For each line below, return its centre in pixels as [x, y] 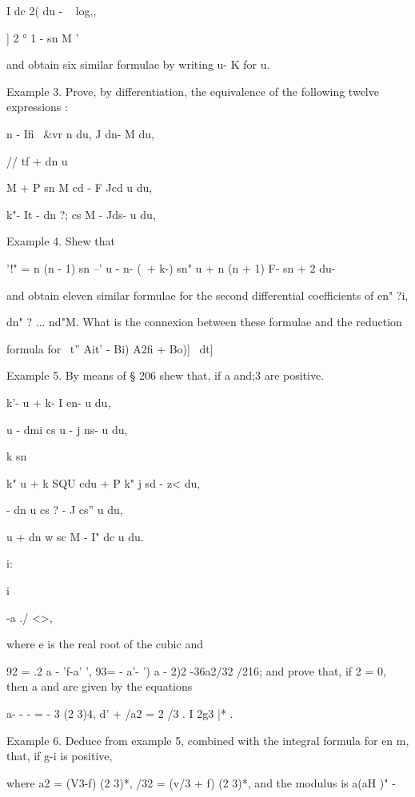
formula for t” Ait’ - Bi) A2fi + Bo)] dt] [110, 348]
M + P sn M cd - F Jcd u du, [80, 187]
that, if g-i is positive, [60, 756]
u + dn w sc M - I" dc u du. [75, 536]
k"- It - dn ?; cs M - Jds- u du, [81, 214]
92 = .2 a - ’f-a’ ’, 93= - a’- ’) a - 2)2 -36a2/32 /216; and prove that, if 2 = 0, [196, 670]
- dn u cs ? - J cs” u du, [65, 510]
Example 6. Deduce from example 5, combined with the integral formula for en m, [208, 740]
